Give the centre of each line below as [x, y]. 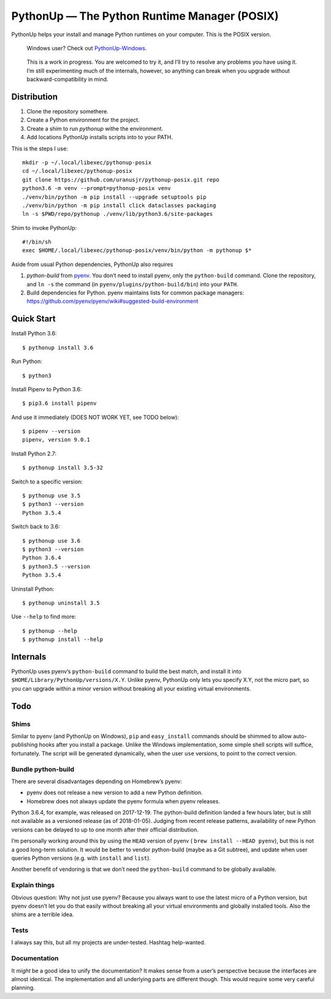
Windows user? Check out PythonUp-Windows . [87, 48]
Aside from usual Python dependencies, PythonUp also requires [92, 264]
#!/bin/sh [37, 242]
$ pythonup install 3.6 [58, 347]
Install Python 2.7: [34, 453]
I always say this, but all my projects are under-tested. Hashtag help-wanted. [108, 943]
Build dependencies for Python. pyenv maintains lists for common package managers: [135, 293]
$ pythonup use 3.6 [51, 541]
